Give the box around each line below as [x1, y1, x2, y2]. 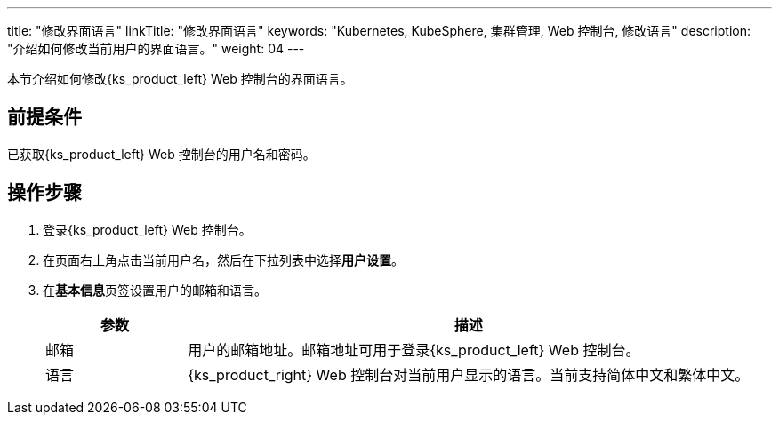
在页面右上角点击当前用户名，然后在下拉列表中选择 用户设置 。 [43, 251, 404, 267]
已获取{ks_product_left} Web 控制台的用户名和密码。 [7, 146, 316, 162]
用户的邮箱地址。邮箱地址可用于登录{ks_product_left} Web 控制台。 [188, 340, 640, 359]
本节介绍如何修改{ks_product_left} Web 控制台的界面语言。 [7, 71, 353, 86]
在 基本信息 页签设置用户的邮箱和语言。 [43, 282, 267, 298]
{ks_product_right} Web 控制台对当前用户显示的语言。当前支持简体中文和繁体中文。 [188, 365, 750, 384]
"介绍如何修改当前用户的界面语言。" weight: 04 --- [7, 41, 305, 56]
